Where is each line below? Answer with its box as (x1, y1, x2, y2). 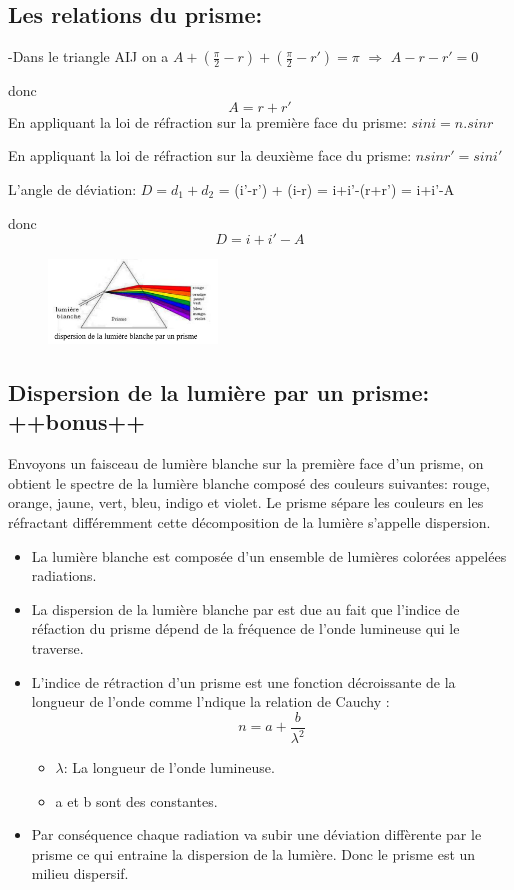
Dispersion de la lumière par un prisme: (8, 376, 430, 407)
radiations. (31, 565, 97, 586)
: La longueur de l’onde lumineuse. (63, 757, 275, 778)
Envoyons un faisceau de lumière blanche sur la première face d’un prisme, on (8, 453, 484, 474)
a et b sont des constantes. (55, 790, 218, 811)
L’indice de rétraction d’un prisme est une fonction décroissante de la (31, 671, 456, 692)
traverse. (31, 637, 84, 658)
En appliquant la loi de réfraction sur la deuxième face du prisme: (8, 145, 412, 166)
